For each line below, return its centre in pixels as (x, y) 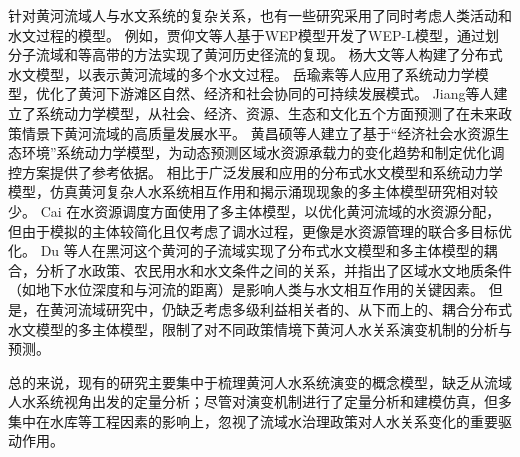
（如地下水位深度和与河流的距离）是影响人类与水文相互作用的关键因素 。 (246, 289)
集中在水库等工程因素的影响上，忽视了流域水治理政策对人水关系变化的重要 (253, 420)
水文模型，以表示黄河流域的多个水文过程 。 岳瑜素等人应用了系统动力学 (241, 73)
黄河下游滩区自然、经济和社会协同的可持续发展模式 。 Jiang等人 (285, 93)
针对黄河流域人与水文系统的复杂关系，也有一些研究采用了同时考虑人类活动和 (260, 15)
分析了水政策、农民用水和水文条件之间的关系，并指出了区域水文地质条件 (273, 269)
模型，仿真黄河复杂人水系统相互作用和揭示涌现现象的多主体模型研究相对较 (253, 191)
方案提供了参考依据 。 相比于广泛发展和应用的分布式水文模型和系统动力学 (262, 171)
